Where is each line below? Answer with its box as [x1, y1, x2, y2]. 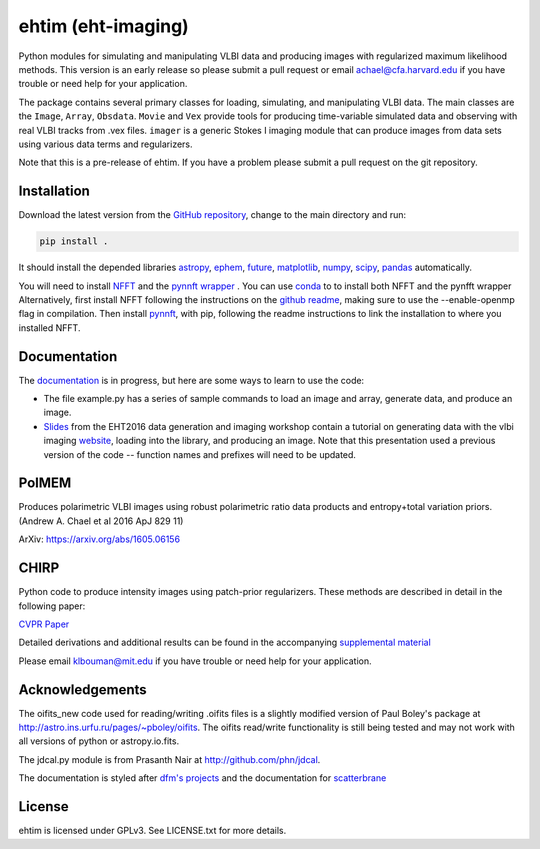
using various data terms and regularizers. [18, 138, 194, 150]
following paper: [18, 600, 86, 612]
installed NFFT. [18, 321, 81, 334]
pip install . [39, 236, 109, 247]
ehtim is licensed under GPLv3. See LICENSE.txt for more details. [18, 825, 287, 837]
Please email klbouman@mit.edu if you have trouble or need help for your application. [18, 655, 372, 667]
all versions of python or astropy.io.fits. [18, 735, 180, 747]
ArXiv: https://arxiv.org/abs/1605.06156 [18, 533, 180, 545]
